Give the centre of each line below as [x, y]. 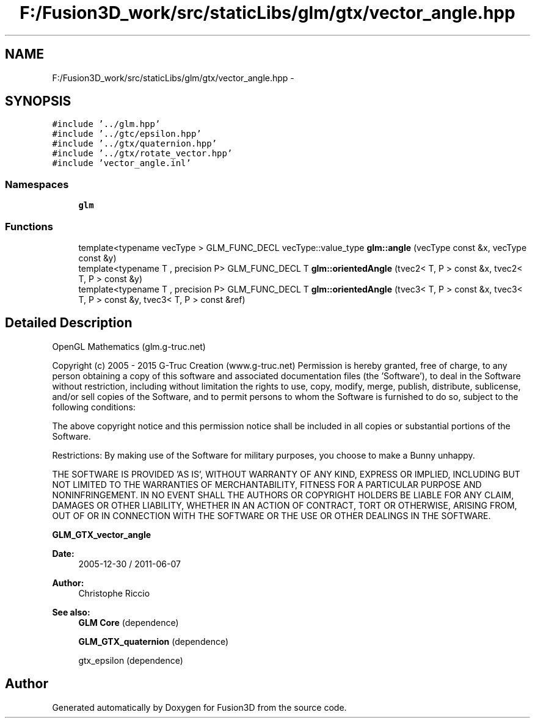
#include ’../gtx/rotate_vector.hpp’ [142, 154]
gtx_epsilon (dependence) [131, 660]
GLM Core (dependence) [129, 622]
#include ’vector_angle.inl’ [122, 163]
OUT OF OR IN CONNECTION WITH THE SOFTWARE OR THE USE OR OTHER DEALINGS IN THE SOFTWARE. [271, 515]
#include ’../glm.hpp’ [106, 124]
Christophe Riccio [114, 593]
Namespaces [37, 184]
